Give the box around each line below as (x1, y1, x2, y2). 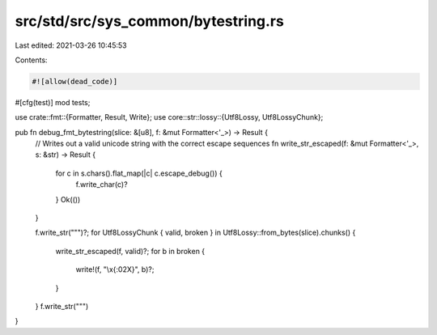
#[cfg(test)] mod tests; (15, 97, 91, 107)
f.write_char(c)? (75, 180, 129, 189)
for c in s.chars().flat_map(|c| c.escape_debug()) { (55, 168, 223, 178)
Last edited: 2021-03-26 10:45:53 (15, 40, 127, 50)
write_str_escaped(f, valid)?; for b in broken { (55, 246, 206, 256)
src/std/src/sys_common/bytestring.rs (15, 12, 285, 30)
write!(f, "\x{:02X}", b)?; (75, 265, 155, 274)
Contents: (15, 55, 48, 65)
